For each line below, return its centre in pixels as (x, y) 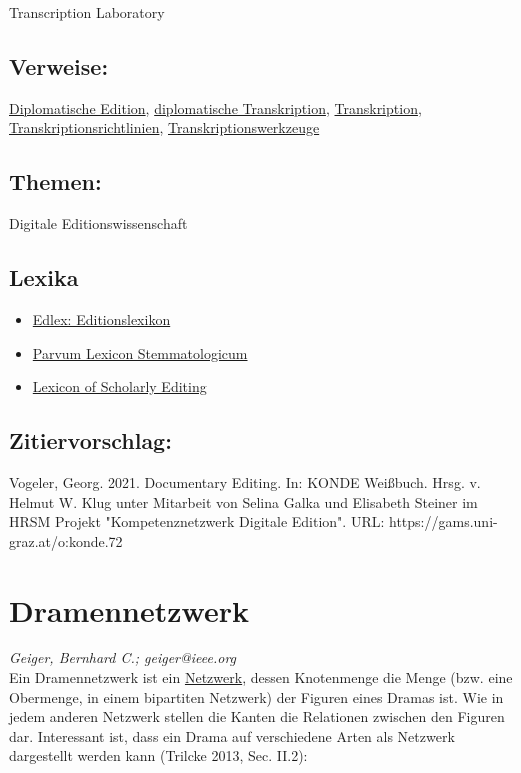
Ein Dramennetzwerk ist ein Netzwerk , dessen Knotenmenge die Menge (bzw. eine (261, 677)
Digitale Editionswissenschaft (98, 223)
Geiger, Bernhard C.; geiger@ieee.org (123, 657)
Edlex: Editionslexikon (101, 318)
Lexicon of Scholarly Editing (119, 386)
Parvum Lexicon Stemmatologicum (140, 352)
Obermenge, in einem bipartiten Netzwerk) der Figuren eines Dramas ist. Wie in (256, 696)
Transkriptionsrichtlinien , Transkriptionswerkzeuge (164, 127)
